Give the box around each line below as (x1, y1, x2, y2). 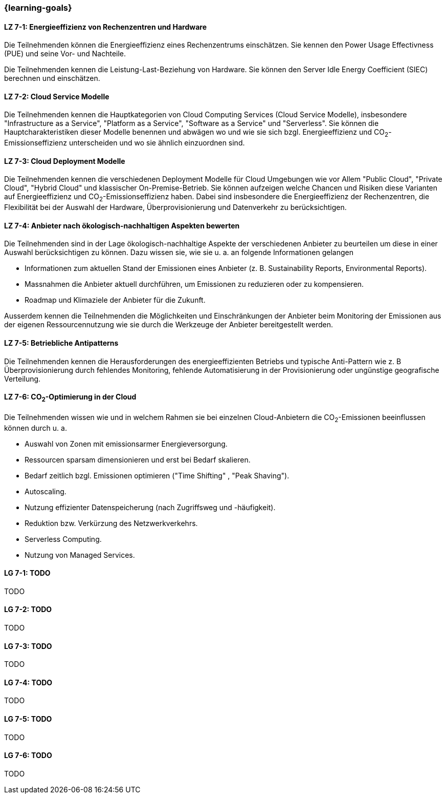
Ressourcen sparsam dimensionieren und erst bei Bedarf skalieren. (25, 455, 251, 464)
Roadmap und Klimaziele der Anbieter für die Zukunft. (25, 296, 206, 305)
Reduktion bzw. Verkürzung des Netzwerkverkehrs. (25, 518, 198, 528)
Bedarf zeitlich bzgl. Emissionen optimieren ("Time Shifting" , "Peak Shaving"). (25, 471, 289, 480)
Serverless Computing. (25, 534, 102, 543)
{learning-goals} (4, 3, 72, 13)
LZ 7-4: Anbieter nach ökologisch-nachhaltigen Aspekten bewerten (4, 221, 240, 230)
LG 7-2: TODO (4, 605, 52, 614)
